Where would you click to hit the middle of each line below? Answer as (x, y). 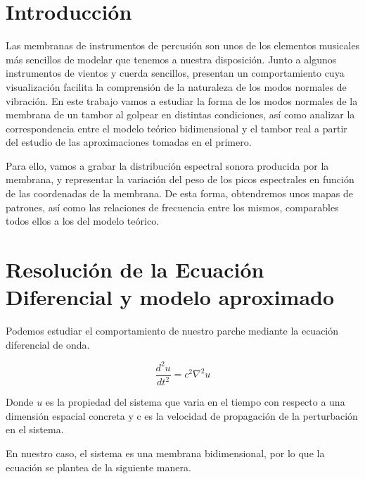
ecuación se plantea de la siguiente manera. (98, 467)
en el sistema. (35, 429)
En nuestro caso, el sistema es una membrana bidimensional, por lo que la (165, 453)
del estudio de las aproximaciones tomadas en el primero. (129, 142)
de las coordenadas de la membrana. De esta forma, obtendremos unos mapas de (179, 193)
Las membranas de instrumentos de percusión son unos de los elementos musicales (183, 45)
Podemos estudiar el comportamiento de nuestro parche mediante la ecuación (172, 331)
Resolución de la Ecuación (135, 269)
